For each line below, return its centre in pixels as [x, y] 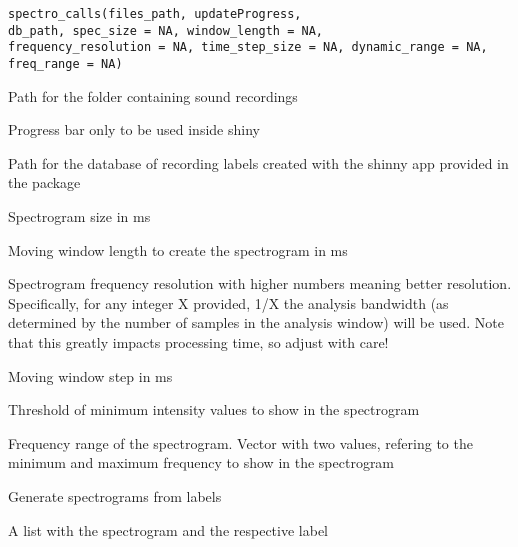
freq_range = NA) [65, 63]
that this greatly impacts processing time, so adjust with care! [198, 341]
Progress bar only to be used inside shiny [134, 129]
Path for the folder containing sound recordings [153, 95]
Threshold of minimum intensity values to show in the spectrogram [214, 409]
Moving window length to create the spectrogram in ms [178, 249]
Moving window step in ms [90, 375]
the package [44, 182]
